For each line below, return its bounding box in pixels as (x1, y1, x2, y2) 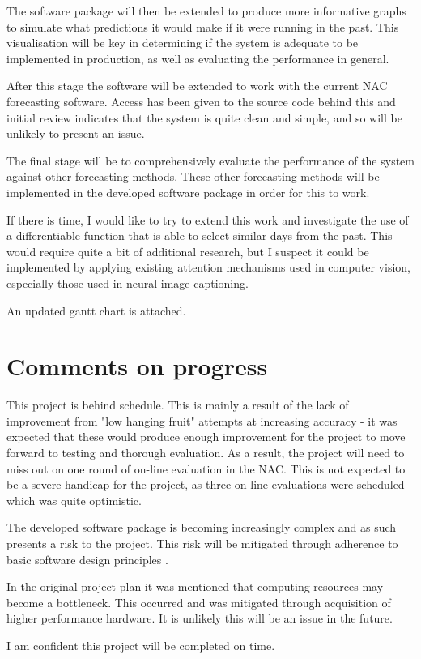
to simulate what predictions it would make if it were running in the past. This (6, 18, 399, 35)
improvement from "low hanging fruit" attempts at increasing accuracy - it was (6, 412, 398, 429)
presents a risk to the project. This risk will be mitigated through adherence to (6, 534, 398, 551)
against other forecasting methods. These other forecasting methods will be (6, 168, 380, 185)
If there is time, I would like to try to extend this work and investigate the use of (6, 211, 409, 228)
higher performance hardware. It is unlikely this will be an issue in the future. (6, 610, 393, 627)
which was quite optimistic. (6, 491, 142, 508)
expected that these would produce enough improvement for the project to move (6, 428, 406, 445)
